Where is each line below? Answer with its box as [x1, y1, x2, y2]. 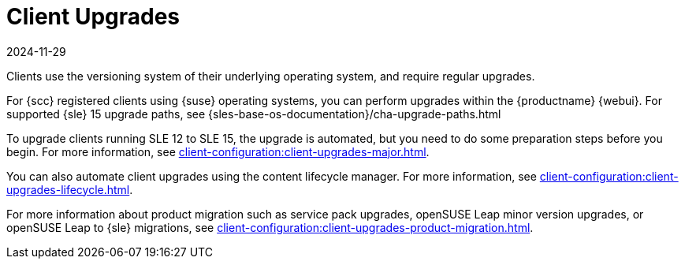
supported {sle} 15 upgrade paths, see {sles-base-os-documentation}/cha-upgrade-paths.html [6, 106, 501, 121]
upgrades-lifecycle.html [6, 182, 130, 196]
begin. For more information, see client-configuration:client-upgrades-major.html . [6, 144, 430, 159]
